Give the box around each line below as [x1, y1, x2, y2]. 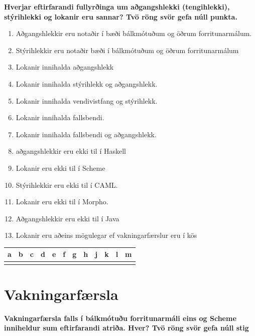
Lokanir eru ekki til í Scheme [16, 162, 105, 173]
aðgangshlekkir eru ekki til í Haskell [16, 146, 126, 156]
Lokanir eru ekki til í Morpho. [16, 196, 108, 207]
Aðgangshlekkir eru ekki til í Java [16, 213, 119, 223]
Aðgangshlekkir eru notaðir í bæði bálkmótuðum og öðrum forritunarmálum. [16, 28, 252, 39]
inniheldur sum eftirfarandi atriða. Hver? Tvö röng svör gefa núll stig [4, 322, 249, 333]
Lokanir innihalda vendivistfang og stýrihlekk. [16, 95, 158, 106]
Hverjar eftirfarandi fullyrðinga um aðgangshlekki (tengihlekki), [4, 2, 230, 12]
